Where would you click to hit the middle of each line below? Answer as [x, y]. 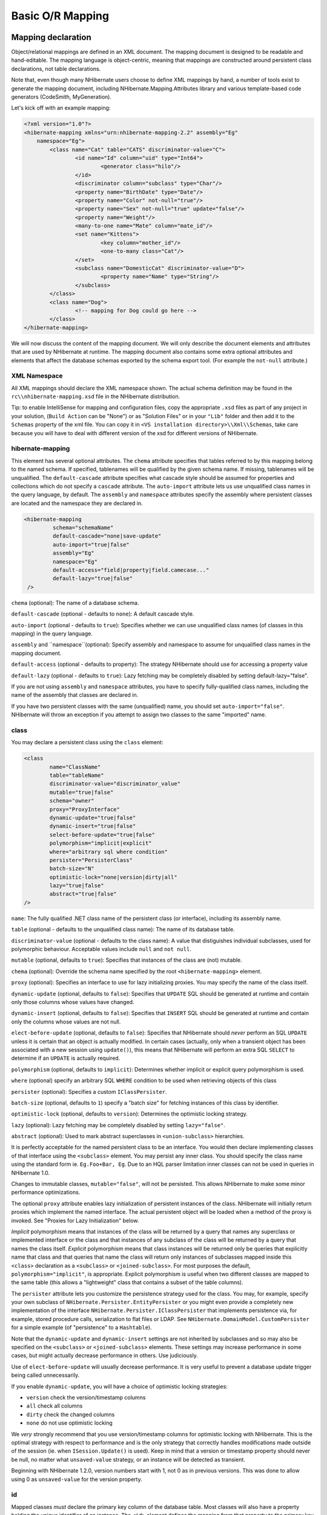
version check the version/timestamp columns [86, 1397]
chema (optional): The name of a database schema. [75, 602]
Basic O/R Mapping [60, 16]
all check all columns [54, 1406]
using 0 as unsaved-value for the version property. [77, 1479]
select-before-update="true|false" [102, 834]
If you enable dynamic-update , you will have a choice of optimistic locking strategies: [120, 1386]
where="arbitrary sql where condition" [108, 852]
